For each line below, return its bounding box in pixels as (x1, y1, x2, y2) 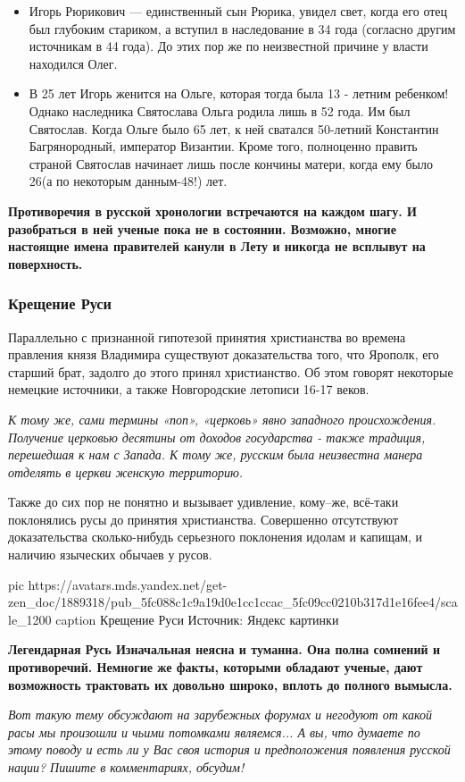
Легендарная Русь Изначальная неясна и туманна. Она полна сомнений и (8, 640, 440, 659)
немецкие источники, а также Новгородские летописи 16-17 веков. (8, 380, 370, 399)
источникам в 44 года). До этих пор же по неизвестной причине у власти (29, 37, 428, 55)
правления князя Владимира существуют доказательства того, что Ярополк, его (8, 345, 439, 364)
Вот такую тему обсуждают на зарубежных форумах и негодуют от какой (8, 705, 433, 724)
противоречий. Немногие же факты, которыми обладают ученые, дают (8, 658, 423, 677)
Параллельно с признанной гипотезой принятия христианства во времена (8, 327, 406, 346)
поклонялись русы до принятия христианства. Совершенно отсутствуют (8, 509, 399, 528)
